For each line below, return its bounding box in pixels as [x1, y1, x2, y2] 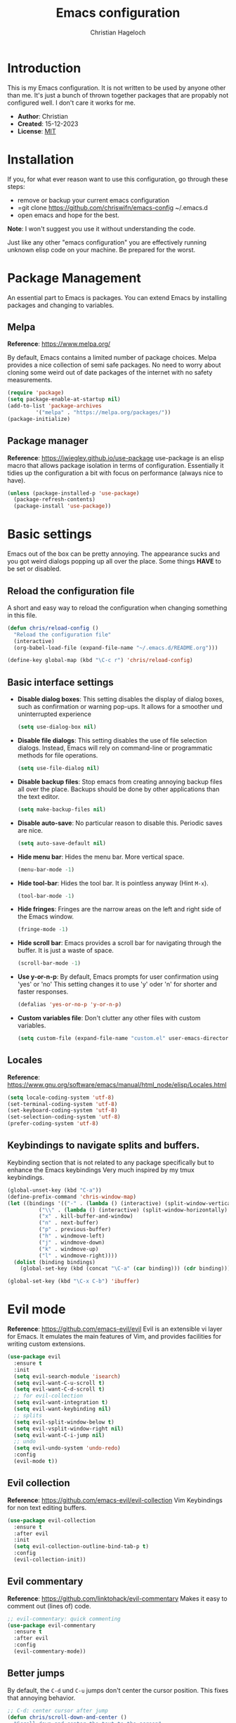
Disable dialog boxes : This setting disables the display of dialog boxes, [17, 695, 224, 703]
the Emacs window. [17, 912, 74, 921]
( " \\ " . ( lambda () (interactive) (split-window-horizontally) [38, 1207, 228, 1214]
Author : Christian [17, 112, 68, 120]
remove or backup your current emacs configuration [17, 195, 170, 204]
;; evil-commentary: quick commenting [7, 1615, 121, 1623]
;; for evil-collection [13, 1393, 83, 1400]
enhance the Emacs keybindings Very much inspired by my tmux [7, 1165, 195, 1174]
